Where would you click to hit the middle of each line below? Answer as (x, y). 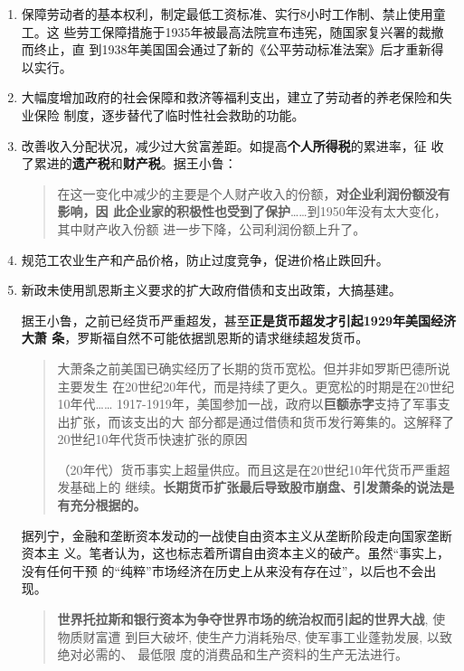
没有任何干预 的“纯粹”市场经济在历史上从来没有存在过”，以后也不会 (223, 570)
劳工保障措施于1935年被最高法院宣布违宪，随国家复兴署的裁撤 (260, 31)
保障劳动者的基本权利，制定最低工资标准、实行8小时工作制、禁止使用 (227, 14)
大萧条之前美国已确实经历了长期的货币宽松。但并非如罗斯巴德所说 (254, 368)
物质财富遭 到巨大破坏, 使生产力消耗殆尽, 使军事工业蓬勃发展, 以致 (255, 636)
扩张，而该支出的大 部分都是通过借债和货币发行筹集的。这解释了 (262, 421)
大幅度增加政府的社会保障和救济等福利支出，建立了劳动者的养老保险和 (230, 97)
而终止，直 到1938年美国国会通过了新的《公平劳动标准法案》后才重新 (226, 49)
